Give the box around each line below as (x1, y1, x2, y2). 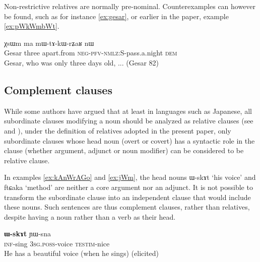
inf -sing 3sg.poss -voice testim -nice (4, 238, 110, 248)
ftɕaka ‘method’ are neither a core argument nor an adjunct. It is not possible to (4, 181, 253, 192)
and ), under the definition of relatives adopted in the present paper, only (4, 125, 231, 136)
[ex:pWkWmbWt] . (4, 21, 59, 31)
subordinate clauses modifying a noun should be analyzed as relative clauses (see (4, 115, 253, 126)
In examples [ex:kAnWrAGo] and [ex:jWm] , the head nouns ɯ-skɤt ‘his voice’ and (4, 172, 256, 182)
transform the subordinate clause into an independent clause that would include (4, 191, 251, 202)
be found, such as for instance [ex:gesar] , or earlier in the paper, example (4, 11, 229, 21)
